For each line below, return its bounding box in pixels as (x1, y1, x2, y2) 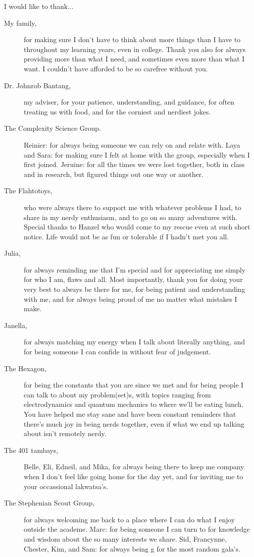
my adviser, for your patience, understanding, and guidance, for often (24, 97, 235, 107)
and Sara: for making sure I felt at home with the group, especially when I (24, 149, 250, 160)
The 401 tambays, (4, 445, 58, 455)
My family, (4, 17, 37, 28)
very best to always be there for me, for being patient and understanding (24, 284, 245, 294)
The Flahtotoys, (4, 185, 52, 196)
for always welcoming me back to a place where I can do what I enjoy (24, 514, 235, 524)
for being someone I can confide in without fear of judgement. (24, 346, 211, 357)
